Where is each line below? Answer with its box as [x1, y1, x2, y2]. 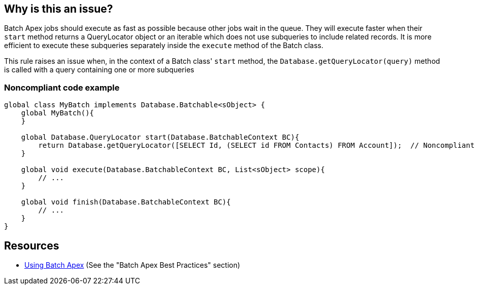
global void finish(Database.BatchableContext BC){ [21, 198, 231, 207]
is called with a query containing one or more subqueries [4, 65, 194, 74]
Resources [4, 239, 59, 252]
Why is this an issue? [4, 3, 113, 15]
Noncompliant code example [4, 82, 120, 93]
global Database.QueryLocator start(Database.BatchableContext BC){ [21, 133, 299, 142]
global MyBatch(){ [21, 109, 94, 117]
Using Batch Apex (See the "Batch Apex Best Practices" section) [24, 261, 241, 270]
